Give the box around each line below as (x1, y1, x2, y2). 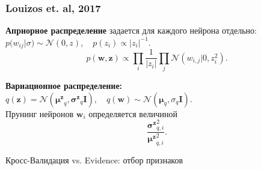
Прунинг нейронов (5, 107, 74, 120)
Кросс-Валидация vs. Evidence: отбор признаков (5, 153, 183, 166)
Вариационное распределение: (5, 79, 123, 92)
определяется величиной (88, 107, 178, 120)
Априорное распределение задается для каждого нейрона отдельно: (5, 24, 257, 37)
